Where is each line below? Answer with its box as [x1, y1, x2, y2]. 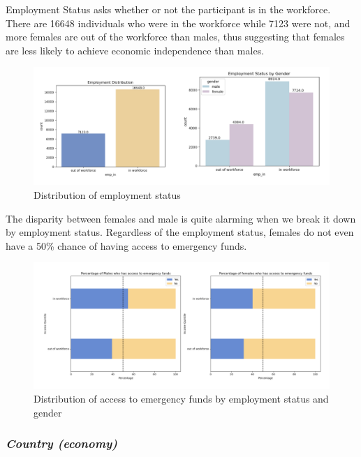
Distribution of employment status [34, 187, 181, 202]
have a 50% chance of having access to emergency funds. [6, 238, 247, 253]
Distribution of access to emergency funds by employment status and [34, 391, 329, 406]
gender [34, 405, 62, 419]
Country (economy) [6, 435, 118, 452]
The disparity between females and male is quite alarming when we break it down [6, 211, 356, 225]
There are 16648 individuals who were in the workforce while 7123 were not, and [6, 15, 351, 30]
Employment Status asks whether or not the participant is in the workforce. [6, 2, 331, 16]
